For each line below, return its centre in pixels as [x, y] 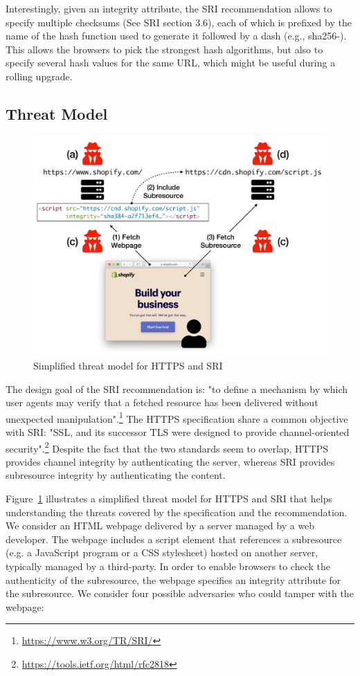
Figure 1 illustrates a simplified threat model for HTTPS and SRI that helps [169, 498]
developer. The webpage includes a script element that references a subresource [174, 539]
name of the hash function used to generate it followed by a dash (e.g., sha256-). [176, 36]
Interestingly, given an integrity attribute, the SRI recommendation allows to [169, 8]
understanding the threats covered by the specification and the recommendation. [177, 512]
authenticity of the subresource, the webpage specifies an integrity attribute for [173, 579]
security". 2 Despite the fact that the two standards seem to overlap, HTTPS [167, 447]
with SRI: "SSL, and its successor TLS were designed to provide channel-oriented [178, 431]
